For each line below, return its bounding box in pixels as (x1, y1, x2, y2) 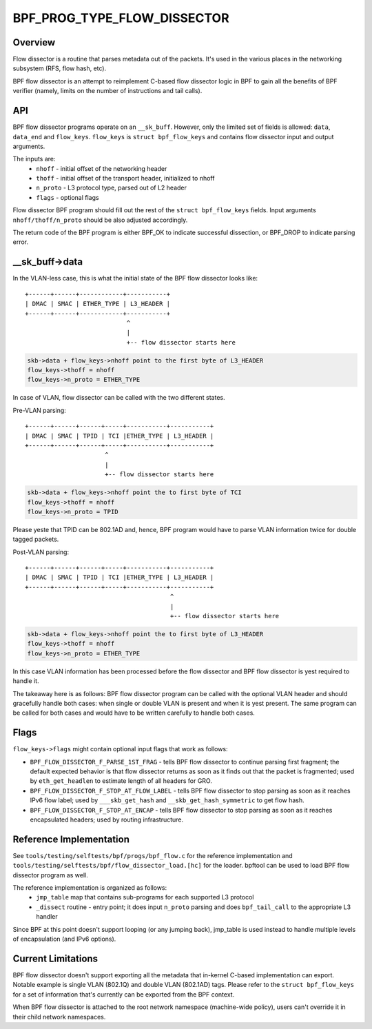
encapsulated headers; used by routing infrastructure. (30, 815, 184, 824)
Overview (12, 37, 56, 48)
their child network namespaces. (12, 1012, 106, 1021)
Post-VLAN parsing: (12, 548, 69, 556)
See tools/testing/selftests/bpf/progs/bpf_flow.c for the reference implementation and (12, 851, 293, 859)
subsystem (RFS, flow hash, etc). (12, 64, 107, 72)
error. (12, 238, 29, 246)
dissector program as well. (12, 870, 89, 879)
